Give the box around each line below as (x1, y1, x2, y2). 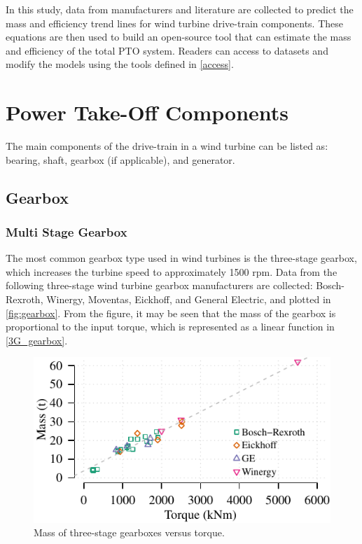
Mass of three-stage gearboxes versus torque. (34, 525, 225, 540)
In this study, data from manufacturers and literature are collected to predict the (6, 2, 354, 16)
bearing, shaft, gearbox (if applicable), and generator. (6, 152, 235, 167)
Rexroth (6, 292, 41, 307)
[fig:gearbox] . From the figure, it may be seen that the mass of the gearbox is (6, 305, 336, 320)
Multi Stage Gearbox (6, 223, 127, 240)
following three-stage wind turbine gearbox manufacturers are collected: (6, 278, 313, 293)
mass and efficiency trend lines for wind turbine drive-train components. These (6, 15, 344, 30)
